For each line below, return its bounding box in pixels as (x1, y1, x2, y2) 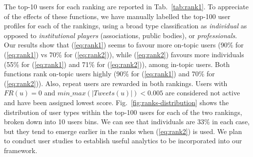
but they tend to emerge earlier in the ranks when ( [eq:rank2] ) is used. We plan (4, 126, 242, 136)
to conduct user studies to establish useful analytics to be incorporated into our (4, 135, 242, 146)
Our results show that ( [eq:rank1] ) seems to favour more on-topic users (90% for (4, 40, 244, 50)
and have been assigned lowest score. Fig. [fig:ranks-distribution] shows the (4, 97, 229, 107)
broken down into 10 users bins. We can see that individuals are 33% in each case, (4, 116, 250, 127)
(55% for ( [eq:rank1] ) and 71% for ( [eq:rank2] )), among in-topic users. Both (4, 59, 230, 69)
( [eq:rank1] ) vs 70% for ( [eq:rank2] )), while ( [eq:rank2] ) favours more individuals (4, 49, 244, 59)
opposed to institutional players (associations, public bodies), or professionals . (4, 30, 237, 40)
